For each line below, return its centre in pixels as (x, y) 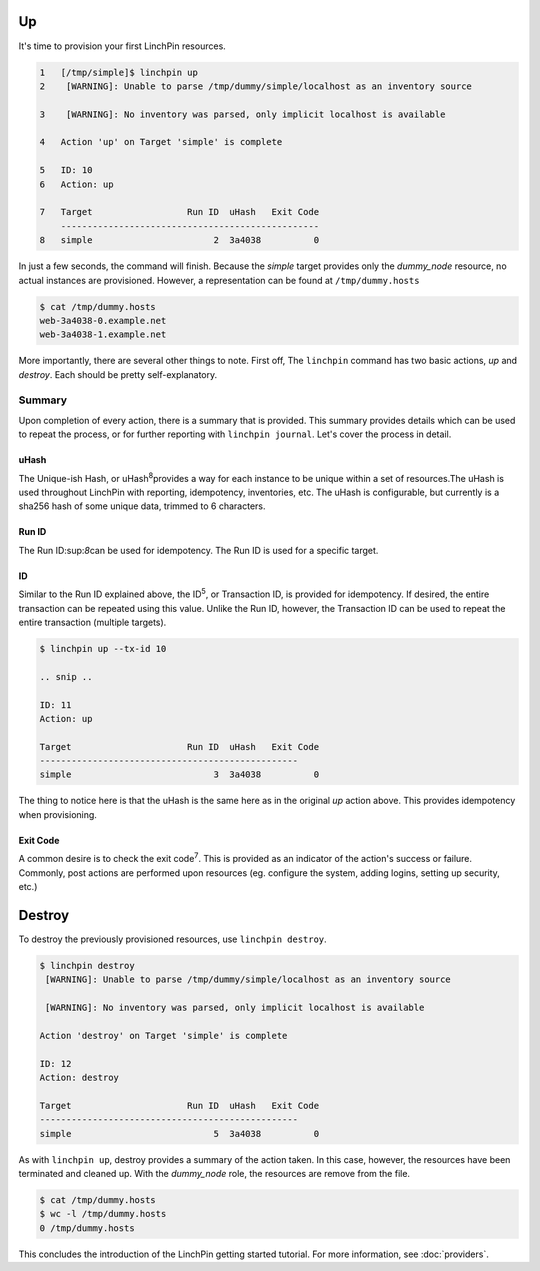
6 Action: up (76, 184)
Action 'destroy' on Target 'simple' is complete (163, 1035)
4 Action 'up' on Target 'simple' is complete (161, 142)
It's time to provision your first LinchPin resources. (122, 46)
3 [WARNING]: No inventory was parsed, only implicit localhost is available (242, 114)
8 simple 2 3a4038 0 (179, 240)
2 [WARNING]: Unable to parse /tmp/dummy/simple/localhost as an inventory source (255, 86)
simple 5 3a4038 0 (179, 1133)
